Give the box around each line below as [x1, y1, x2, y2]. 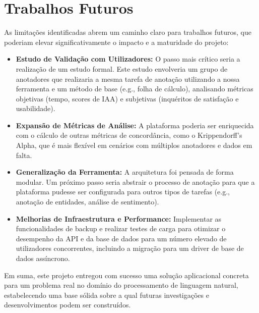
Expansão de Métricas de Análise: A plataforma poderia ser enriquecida [16, 120, 254, 130]
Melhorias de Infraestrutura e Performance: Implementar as [16, 213, 222, 224]
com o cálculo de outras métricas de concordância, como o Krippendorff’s [16, 130, 242, 140]
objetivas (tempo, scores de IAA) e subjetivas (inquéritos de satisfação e [16, 93, 239, 103]
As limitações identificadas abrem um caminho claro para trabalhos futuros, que [4, 27, 251, 37]
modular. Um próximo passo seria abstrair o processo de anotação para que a [16, 176, 255, 187]
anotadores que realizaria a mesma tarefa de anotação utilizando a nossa [16, 73, 240, 84]
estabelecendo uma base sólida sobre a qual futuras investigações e [4, 289, 209, 300]
